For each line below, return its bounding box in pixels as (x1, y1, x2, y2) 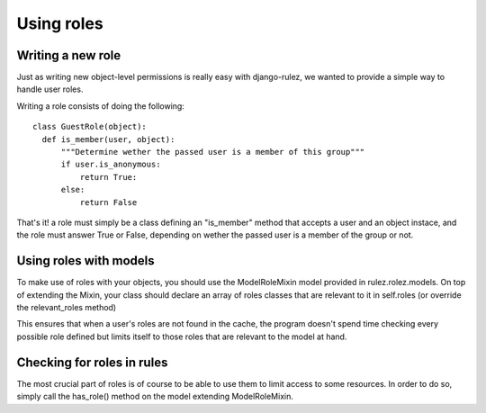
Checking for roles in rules (16, 355, 168, 370)
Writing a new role (16, 48, 121, 63)
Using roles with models (16, 253, 155, 269)
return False (79, 197, 138, 207)
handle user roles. (16, 84, 84, 94)
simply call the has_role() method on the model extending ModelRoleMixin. (16, 391, 294, 402)
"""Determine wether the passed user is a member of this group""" (60, 147, 365, 157)
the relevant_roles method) (16, 302, 117, 313)
